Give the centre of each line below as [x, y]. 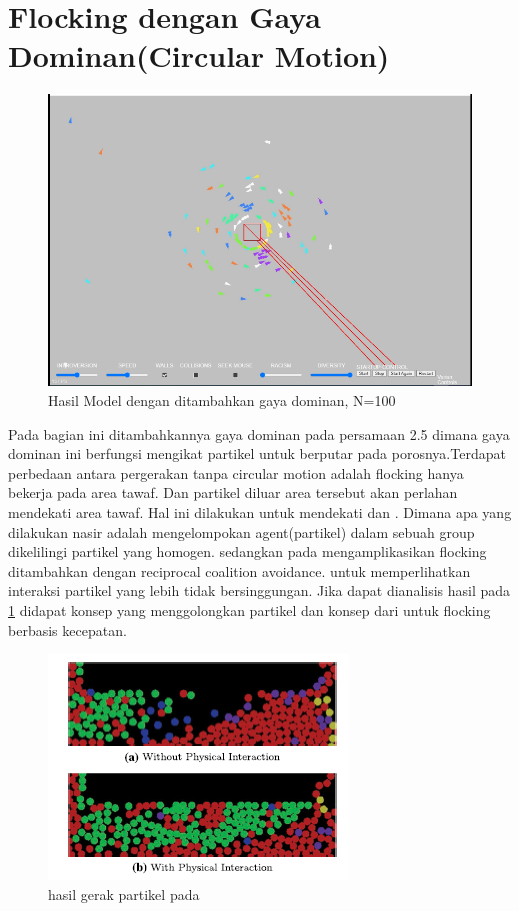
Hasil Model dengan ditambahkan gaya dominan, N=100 [222, 399]
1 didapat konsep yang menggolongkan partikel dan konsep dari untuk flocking [249, 609]
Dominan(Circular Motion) [199, 55]
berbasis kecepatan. [67, 629]
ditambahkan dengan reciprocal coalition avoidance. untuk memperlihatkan [239, 570]
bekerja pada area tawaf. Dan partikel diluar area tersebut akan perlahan [233, 492]
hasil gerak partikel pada [124, 893]
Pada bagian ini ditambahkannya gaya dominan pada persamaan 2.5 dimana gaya [259, 433]
